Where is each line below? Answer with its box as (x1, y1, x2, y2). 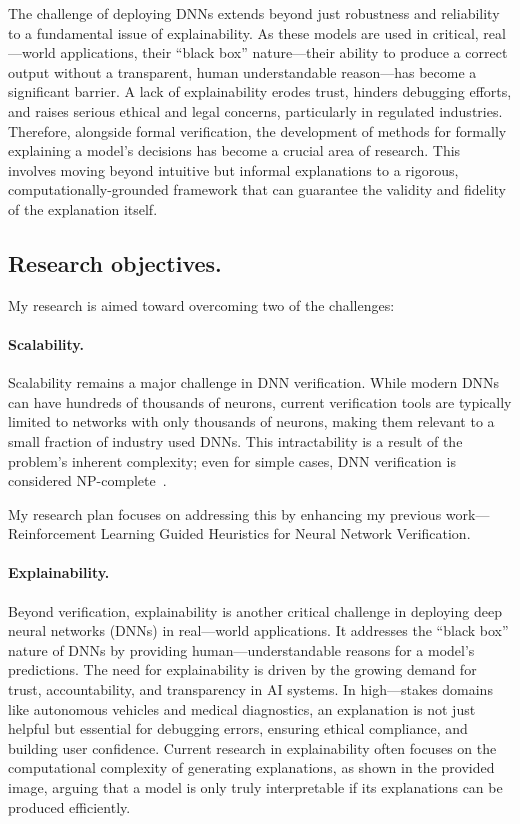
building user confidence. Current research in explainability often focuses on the (8, 737, 497, 758)
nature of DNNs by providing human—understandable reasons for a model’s (8, 639, 475, 660)
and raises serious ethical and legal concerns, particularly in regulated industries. (8, 100, 503, 121)
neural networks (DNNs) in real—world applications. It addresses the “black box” (8, 620, 509, 641)
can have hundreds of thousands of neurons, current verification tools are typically (8, 391, 512, 412)
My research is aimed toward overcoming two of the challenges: (8, 294, 395, 315)
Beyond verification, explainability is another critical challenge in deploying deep (8, 600, 502, 621)
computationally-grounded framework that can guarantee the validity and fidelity (8, 179, 506, 200)
